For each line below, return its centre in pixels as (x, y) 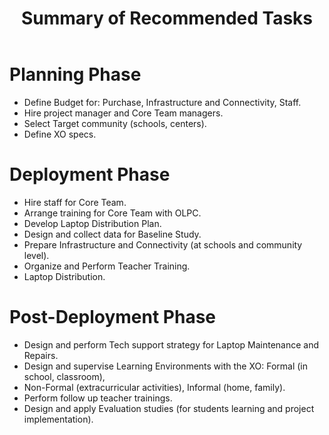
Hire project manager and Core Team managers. (123, 113)
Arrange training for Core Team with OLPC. (112, 213)
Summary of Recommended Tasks (167, 18)
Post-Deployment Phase (113, 317)
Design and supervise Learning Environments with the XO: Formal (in (166, 366)
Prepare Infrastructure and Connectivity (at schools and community (163, 244)
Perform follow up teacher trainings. (98, 398)
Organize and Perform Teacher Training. (107, 266)
